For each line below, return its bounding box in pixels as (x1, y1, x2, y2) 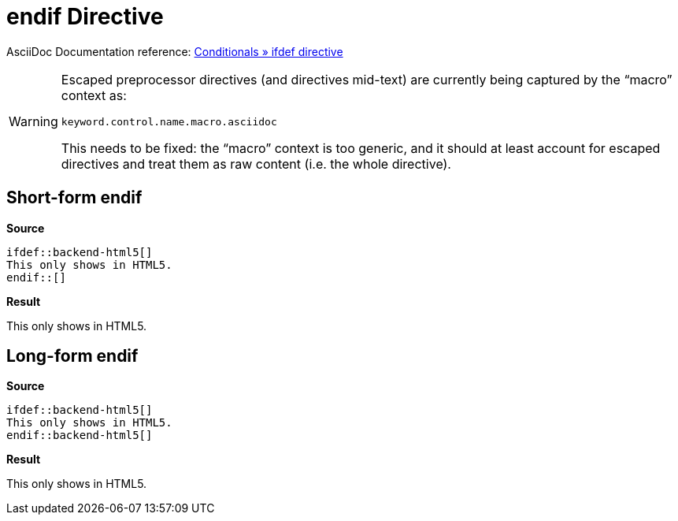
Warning (9, 114, 58, 130)
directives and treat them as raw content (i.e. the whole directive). (61, 155, 451, 172)
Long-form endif (6, 346, 139, 367)
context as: (61, 87, 127, 103)
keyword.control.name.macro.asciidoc (61, 115, 277, 128)
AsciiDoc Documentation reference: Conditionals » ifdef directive (6, 44, 343, 58)
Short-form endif (6, 188, 143, 208)
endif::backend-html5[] (6, 429, 153, 442)
